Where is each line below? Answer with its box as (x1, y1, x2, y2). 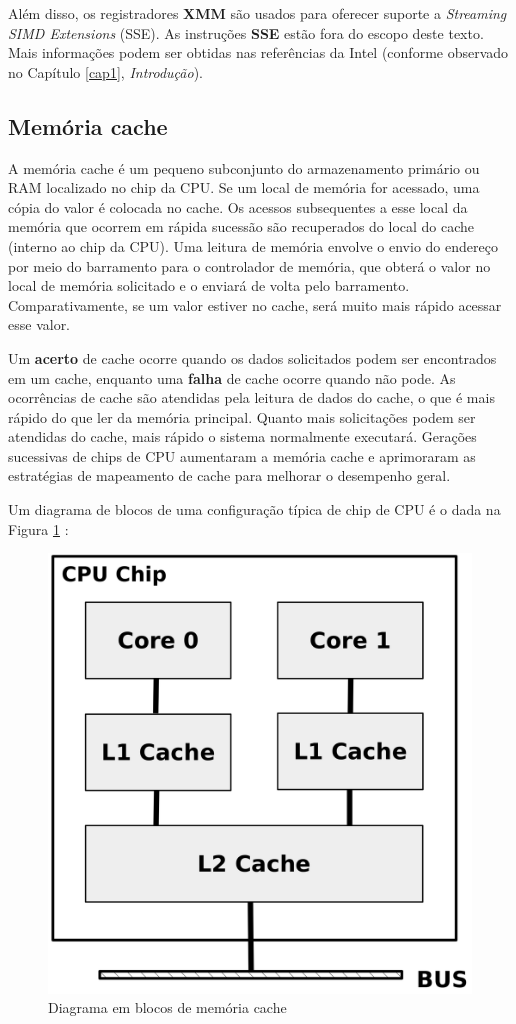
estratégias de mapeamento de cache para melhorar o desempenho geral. (8, 465, 451, 486)
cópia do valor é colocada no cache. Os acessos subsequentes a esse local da (8, 196, 468, 217)
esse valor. (8, 314, 71, 335)
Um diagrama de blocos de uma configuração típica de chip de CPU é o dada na (8, 499, 501, 520)
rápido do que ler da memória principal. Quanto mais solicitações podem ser (8, 406, 476, 427)
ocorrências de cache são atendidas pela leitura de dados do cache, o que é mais (8, 387, 495, 408)
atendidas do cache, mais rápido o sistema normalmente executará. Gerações (8, 426, 477, 447)
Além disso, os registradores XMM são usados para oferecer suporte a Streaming (8, 3, 507, 23)
